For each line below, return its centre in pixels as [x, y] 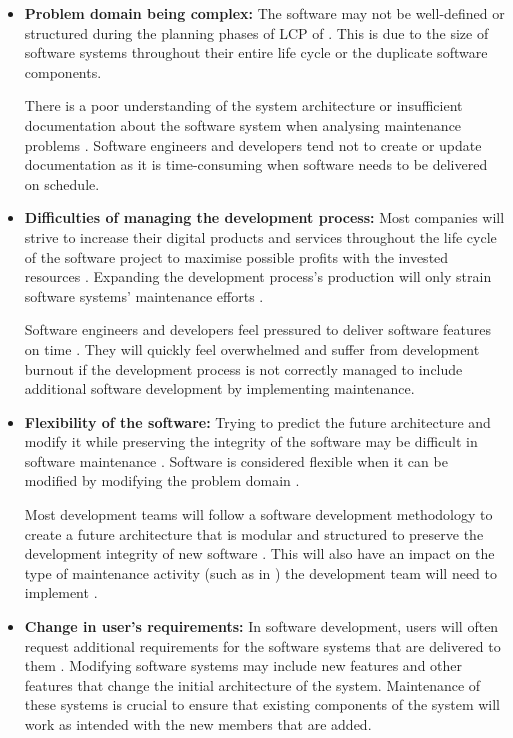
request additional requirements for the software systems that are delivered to [262, 645]
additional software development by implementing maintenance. [219, 388]
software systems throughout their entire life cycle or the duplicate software [256, 52]
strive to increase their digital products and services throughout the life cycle [260, 236]
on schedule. [62, 183]
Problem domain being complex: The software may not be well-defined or [264, 13]
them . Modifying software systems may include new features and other [243, 665]
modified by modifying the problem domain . [162, 480]
